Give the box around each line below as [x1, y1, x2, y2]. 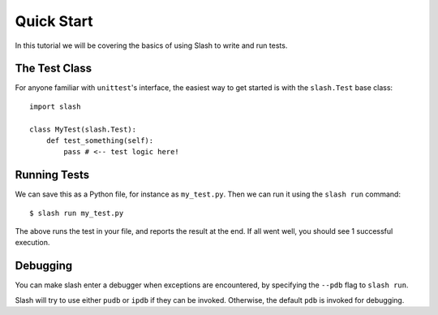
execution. [15, 238, 50, 248]
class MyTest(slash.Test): [29, 124, 137, 134]
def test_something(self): [45, 136, 154, 145]
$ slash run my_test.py [29, 208, 124, 218]
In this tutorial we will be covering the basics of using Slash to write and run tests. [15, 41, 288, 50]
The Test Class [15, 62, 92, 76]
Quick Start [15, 12, 93, 30]
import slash [29, 101, 81, 111]
